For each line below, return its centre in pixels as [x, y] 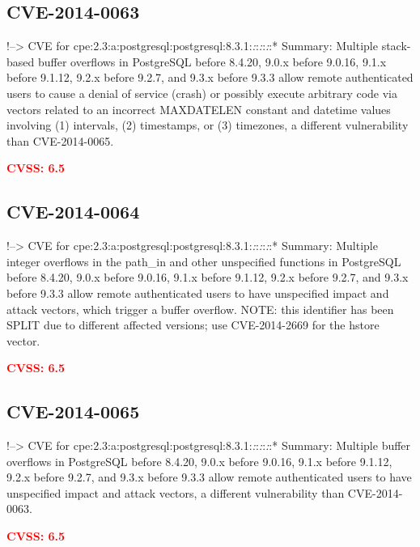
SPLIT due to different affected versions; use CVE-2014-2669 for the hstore [193, 325]
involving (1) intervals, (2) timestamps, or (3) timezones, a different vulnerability [208, 125]
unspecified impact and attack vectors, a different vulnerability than [176, 492]
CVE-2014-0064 [73, 212]
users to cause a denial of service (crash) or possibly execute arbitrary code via [202, 93]
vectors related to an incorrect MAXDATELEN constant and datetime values [199, 109]
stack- [396, 46]
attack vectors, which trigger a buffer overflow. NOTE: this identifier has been [200, 309]
